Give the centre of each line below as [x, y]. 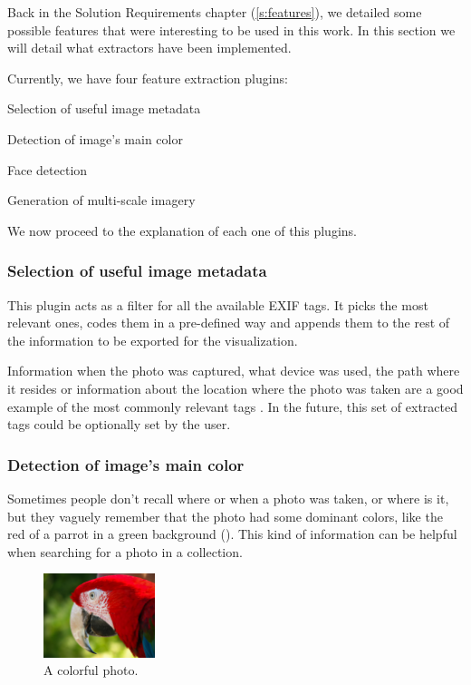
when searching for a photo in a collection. [125, 551]
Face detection [48, 169]
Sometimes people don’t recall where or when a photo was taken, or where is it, [228, 498]
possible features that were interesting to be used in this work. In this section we [231, 29]
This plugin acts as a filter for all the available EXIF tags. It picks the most [218, 304]
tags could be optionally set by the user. [119, 424]
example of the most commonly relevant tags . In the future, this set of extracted [232, 406]
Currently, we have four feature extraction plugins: [148, 78]
